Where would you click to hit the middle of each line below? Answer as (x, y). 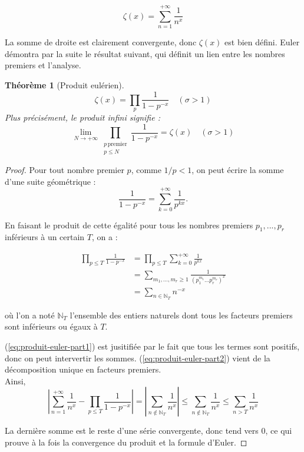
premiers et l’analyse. (43, 65)
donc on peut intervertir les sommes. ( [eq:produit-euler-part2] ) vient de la (138, 358)
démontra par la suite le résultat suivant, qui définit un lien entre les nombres (145, 53)
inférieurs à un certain (45, 237)
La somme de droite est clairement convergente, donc (101, 42)
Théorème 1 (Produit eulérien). (65, 84)
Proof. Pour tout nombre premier (65, 170)
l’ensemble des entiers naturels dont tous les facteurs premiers (181, 315)
